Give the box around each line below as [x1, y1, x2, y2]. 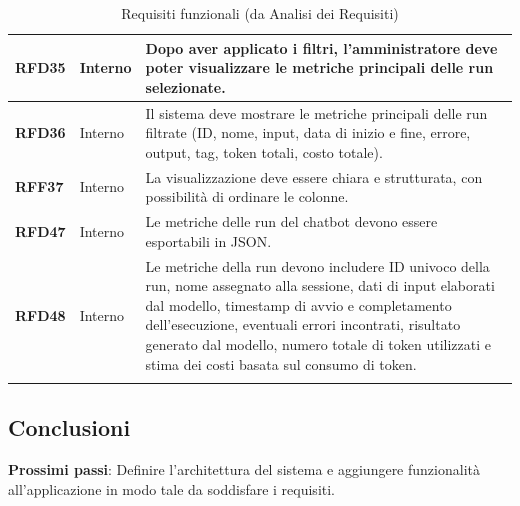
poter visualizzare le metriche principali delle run [145, 57, 494, 78]
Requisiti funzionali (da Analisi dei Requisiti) [121, 3, 399, 23]
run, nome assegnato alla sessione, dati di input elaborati [145, 275, 495, 296]
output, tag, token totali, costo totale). [145, 141, 383, 162]
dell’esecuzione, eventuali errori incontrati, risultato [145, 314, 461, 335]
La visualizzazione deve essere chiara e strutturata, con [145, 166, 483, 187]
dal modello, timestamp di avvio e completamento [145, 294, 452, 315]
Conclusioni [8, 412, 131, 443]
